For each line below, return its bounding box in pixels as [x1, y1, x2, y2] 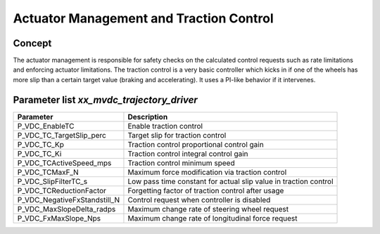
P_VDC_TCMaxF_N [17, 167, 79, 177]
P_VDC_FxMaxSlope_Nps [17, 213, 101, 223]
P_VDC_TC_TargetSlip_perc [17, 130, 107, 140]
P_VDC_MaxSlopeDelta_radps [17, 204, 116, 214]
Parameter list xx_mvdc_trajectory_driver [13, 93, 198, 105]
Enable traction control [127, 121, 203, 131]
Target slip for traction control [127, 130, 227, 140]
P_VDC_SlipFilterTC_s [17, 176, 88, 186]
